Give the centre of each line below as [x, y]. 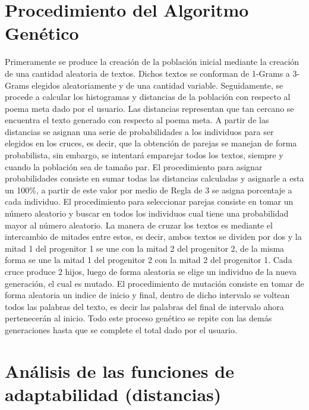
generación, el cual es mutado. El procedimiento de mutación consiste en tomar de [154, 283]
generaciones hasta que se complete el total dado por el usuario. [121, 329]
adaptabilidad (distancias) [113, 394]
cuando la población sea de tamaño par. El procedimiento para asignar [134, 166]
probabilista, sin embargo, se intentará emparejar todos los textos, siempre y [144, 155]
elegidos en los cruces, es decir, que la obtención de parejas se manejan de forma [151, 143]
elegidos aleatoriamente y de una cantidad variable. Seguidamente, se [157, 85]
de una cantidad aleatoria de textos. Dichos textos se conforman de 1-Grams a [147, 73]
